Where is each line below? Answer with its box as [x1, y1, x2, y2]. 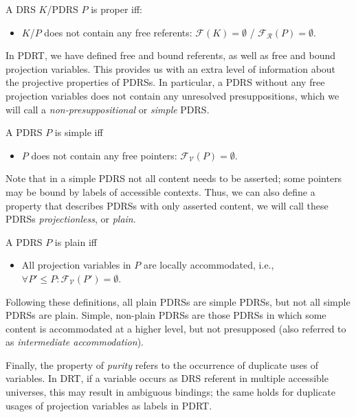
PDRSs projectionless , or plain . [5, 212, 136, 226]
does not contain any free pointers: [31, 148, 177, 162]
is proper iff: [91, 2, 142, 16]
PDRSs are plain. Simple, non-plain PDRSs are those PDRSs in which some [5, 308, 326, 322]
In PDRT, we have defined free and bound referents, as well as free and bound [5, 48, 336, 63]
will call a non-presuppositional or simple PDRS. [5, 102, 210, 116]
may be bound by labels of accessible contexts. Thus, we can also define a [5, 184, 315, 199]
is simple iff [54, 125, 103, 139]
